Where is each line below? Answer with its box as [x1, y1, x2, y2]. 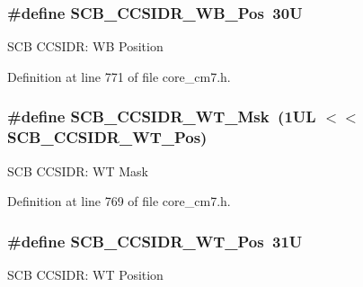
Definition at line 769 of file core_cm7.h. [7, 192, 231, 211]
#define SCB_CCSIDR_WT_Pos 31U [7, 229, 303, 252]
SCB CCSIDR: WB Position [7, 37, 164, 56]
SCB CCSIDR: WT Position [7, 265, 164, 283]
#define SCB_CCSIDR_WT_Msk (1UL [7, 105, 316, 128]
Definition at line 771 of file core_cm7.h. [7, 67, 231, 85]
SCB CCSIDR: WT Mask [7, 161, 148, 180]
